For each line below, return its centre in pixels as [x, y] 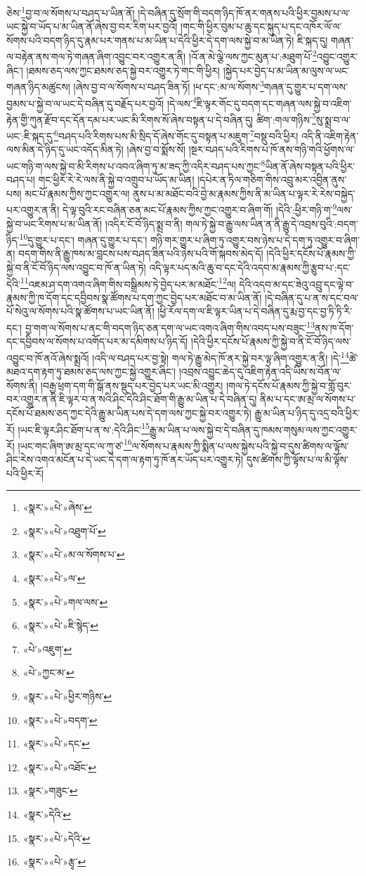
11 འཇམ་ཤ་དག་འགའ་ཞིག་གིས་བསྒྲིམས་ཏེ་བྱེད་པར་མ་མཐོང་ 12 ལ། [128, 283]
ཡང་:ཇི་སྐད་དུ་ [31, 135]
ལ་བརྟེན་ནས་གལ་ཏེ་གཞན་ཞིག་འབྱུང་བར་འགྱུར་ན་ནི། [96, 57]
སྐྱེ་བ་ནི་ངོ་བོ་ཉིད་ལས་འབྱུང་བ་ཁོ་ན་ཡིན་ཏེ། [76, 267]
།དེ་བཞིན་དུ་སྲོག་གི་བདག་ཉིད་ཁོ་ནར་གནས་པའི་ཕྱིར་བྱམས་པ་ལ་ [244, 12]
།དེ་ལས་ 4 [182, 102]
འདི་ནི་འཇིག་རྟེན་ [330, 135]
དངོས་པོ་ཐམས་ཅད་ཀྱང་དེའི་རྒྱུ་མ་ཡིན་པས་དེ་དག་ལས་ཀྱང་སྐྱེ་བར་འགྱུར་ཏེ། [129, 412]
